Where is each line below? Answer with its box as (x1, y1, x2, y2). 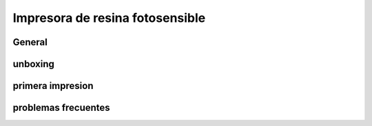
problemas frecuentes (12, 102, 110, 114)
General (12, 36, 48, 48)
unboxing (12, 58, 55, 70)
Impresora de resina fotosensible (12, 10, 206, 25)
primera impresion (12, 80, 94, 92)
